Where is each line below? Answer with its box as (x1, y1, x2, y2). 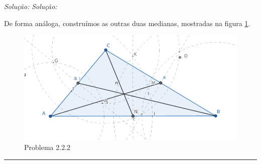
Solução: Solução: (4, 1, 57, 11)
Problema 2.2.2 (24, 141, 71, 152)
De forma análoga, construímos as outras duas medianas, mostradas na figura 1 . (4, 18, 250, 28)
